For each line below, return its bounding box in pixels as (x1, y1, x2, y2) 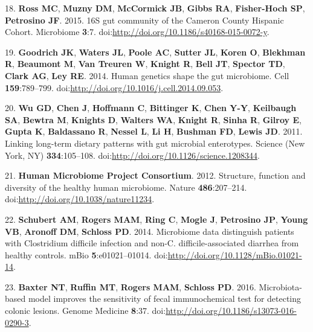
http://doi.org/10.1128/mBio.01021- (167, 248, 302, 261)
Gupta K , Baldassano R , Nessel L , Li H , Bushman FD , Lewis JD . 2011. (5, 125, 303, 138)
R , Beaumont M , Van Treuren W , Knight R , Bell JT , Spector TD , (5, 57, 285, 70)
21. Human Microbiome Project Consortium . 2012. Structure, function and (5, 169, 306, 182)
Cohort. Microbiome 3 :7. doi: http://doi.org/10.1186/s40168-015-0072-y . (5, 25, 269, 38)
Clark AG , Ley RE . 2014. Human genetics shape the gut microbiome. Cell (5, 69, 289, 81)
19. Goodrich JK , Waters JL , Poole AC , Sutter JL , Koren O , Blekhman (5, 45, 306, 58)
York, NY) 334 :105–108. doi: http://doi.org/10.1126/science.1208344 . (5, 148, 260, 161)
